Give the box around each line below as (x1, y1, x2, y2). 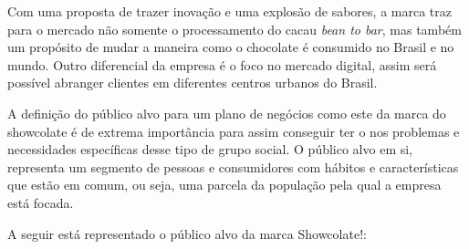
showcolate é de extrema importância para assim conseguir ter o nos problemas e (7, 121, 460, 140)
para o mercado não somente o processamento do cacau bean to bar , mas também (7, 19, 462, 38)
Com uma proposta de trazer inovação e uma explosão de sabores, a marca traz (7, 2, 452, 20)
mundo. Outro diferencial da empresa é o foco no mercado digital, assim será (7, 55, 437, 74)
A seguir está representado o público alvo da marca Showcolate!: (7, 223, 367, 243)
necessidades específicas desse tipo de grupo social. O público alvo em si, (7, 140, 413, 159)
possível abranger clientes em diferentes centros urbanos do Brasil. (7, 73, 378, 92)
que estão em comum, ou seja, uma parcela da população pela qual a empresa (7, 175, 442, 194)
